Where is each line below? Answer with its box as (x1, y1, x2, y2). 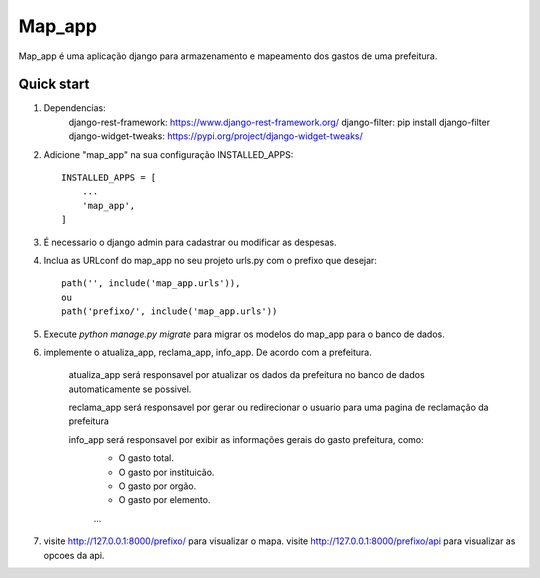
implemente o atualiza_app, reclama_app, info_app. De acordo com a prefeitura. (43, 346, 372, 358)
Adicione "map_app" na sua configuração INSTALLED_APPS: (43, 148, 294, 160)
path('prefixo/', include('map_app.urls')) (61, 306, 278, 317)
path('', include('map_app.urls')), (61, 278, 241, 289)
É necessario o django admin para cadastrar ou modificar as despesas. (43, 236, 337, 248)
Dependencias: (43, 102, 106, 114)
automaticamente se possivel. (68, 383, 192, 395)
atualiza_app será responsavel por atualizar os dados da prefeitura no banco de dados (68, 369, 425, 381)
